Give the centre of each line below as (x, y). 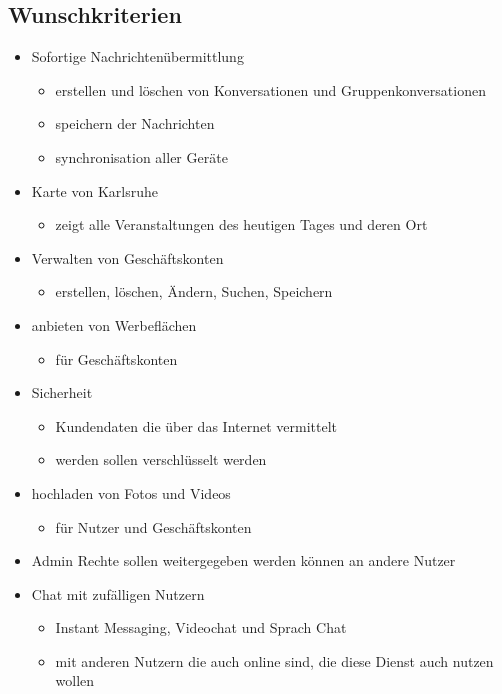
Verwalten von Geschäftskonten (127, 257)
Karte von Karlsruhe (95, 190)
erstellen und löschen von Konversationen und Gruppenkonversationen (270, 89)
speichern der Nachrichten (135, 123)
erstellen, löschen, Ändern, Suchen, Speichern (194, 291)
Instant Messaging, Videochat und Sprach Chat (201, 627)
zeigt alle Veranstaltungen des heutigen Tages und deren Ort (241, 224)
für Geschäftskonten (116, 358)
